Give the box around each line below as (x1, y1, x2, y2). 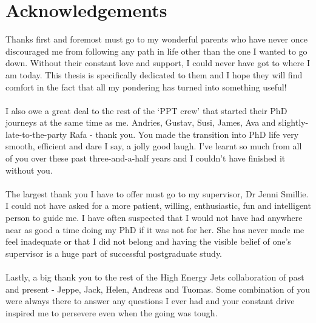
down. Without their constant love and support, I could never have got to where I (5, 56, 310, 69)
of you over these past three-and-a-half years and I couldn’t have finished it (5, 152, 286, 165)
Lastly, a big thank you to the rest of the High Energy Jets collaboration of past (5, 271, 304, 283)
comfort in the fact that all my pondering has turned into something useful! (5, 80, 287, 93)
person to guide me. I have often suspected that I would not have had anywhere (5, 211, 303, 224)
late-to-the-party (5, 127, 67, 140)
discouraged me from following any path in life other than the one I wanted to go (5, 44, 308, 57)
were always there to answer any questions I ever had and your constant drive (5, 294, 295, 307)
